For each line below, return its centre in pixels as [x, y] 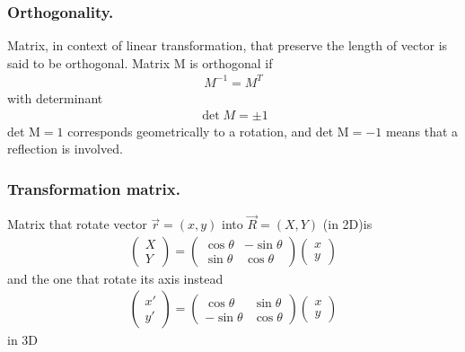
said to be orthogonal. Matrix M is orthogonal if [140, 62]
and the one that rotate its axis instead [115, 278]
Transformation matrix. [94, 188]
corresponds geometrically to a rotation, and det [201, 131]
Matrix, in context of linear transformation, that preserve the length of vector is [228, 45]
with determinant [55, 97]
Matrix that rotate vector [77, 224]
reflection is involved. [65, 149]
